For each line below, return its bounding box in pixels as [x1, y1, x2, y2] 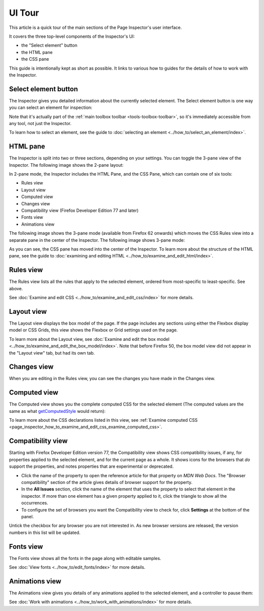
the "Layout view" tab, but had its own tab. [9, 350, 95, 356]
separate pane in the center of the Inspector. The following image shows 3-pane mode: [9, 237, 185, 243]
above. [9, 285, 23, 291]
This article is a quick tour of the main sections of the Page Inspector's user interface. [9, 25, 182, 30]
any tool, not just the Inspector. [9, 120, 72, 126]
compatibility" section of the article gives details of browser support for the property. [21, 479, 193, 485]
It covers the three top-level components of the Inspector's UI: [9, 33, 135, 39]
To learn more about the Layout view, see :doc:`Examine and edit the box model [9, 336, 170, 342]
